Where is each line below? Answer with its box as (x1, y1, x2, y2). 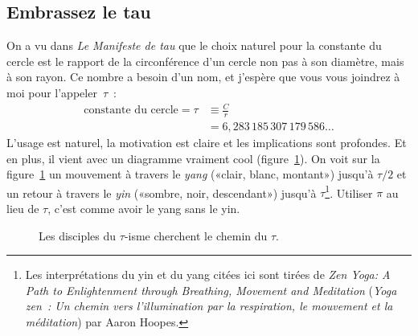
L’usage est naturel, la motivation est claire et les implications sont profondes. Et (6, 133, 407, 150)
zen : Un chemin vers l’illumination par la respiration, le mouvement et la (25, 297, 393, 314)
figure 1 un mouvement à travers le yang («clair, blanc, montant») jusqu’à (6, 166, 374, 182)
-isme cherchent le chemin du (124, 227, 268, 244)
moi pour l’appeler (6, 84, 97, 100)
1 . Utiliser (325, 182, 373, 201)
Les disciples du (39, 227, 117, 244)
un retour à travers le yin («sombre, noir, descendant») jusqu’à (6, 184, 317, 201)
